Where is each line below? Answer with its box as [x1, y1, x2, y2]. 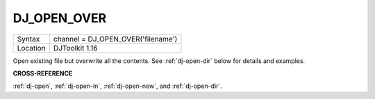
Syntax [17, 34, 40, 44]
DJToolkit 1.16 [53, 43, 98, 53]
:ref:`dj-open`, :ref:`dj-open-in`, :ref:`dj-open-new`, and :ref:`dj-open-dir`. [12, 82, 222, 90]
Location [17, 43, 46, 53]
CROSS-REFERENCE [12, 69, 73, 78]
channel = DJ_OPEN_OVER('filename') [53, 34, 178, 44]
